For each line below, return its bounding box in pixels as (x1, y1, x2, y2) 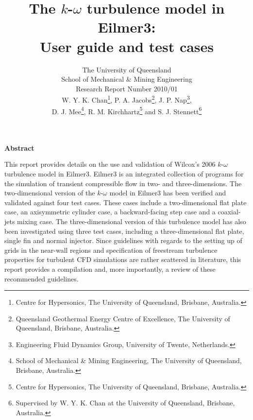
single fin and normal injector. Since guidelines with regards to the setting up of (4, 235, 242, 245)
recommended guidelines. (4, 273, 79, 283)
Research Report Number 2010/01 (76, 83, 178, 93)
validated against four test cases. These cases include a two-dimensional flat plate (4, 197, 247, 207)
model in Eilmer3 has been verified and (109, 188, 226, 198)
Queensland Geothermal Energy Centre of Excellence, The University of (16, 313, 230, 323)
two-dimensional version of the (4, 188, 95, 198)
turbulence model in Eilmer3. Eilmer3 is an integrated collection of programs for (4, 168, 244, 178)
